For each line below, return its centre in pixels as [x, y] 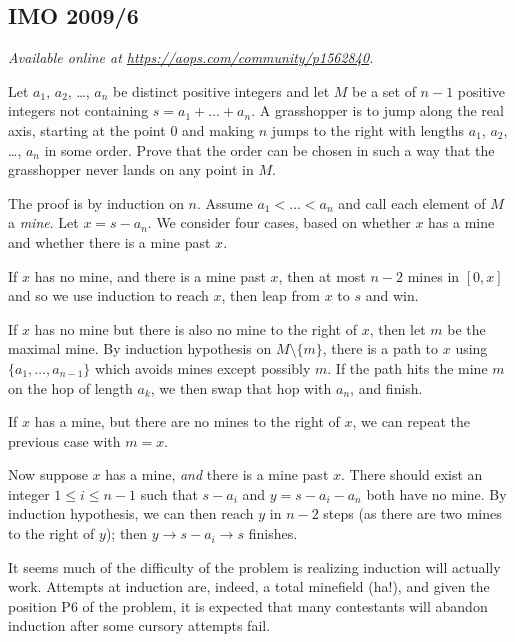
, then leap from [270, 295]
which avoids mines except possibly [202, 367]
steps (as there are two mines [412, 513]
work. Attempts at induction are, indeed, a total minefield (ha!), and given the [249, 586]
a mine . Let [43, 222]
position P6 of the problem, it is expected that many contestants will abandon [248, 605]
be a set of [384, 90]
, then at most [322, 275]
